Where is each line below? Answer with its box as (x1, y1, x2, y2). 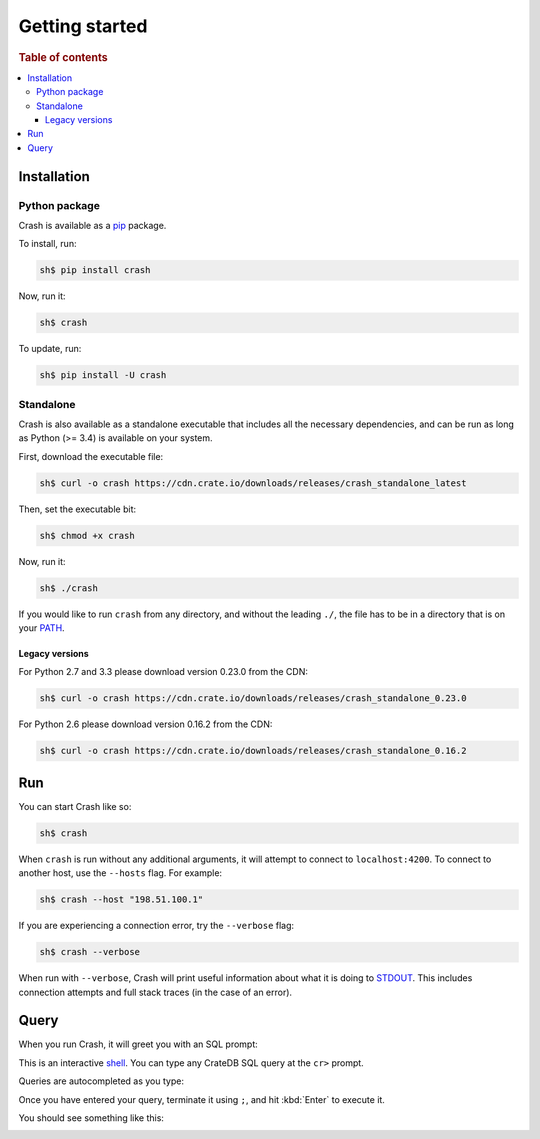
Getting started (18, 15, 148, 37)
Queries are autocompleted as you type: (18, 1075, 185, 1087)
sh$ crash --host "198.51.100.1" (39, 894, 204, 905)
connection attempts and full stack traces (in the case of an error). (18, 986, 293, 998)
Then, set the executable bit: (18, 503, 137, 515)
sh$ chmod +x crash (39, 530, 135, 541)
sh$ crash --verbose (39, 946, 140, 958)
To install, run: (18, 238, 77, 250)
